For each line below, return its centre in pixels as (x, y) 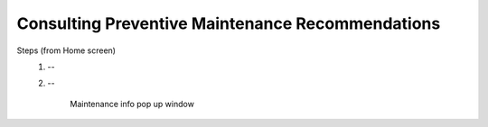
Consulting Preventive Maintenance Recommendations (229, 23)
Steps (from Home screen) (66, 50)
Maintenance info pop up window (132, 104)
